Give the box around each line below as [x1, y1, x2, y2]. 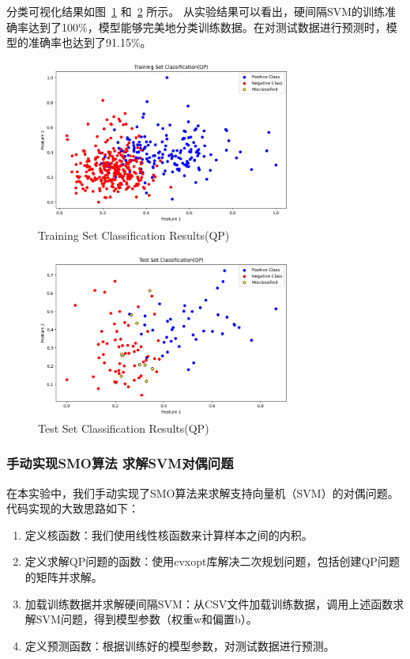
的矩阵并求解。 [24, 568, 103, 585]
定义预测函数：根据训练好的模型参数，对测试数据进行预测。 [24, 637, 335, 653]
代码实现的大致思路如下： [6, 500, 139, 517]
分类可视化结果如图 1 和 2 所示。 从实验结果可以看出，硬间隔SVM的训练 [6, 3, 386, 19]
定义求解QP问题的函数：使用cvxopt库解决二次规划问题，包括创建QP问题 [24, 553, 400, 570]
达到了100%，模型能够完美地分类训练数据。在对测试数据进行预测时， [28, 18, 386, 35]
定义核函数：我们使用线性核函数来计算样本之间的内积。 [24, 526, 313, 543]
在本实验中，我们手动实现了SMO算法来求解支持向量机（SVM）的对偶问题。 [6, 484, 399, 501]
